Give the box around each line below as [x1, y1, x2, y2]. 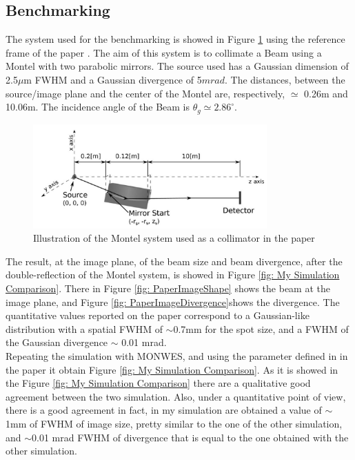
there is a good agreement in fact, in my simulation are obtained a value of [6, 403, 322, 417]
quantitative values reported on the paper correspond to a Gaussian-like [6, 308, 310, 323]
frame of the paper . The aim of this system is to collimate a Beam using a [6, 45, 322, 59]
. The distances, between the [225, 72, 345, 86]
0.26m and [304, 86, 348, 100]
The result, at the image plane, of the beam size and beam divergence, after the [6, 253, 343, 268]
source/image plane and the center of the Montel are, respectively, [6, 86, 285, 100]
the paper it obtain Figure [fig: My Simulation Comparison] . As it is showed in [6, 362, 338, 376]
